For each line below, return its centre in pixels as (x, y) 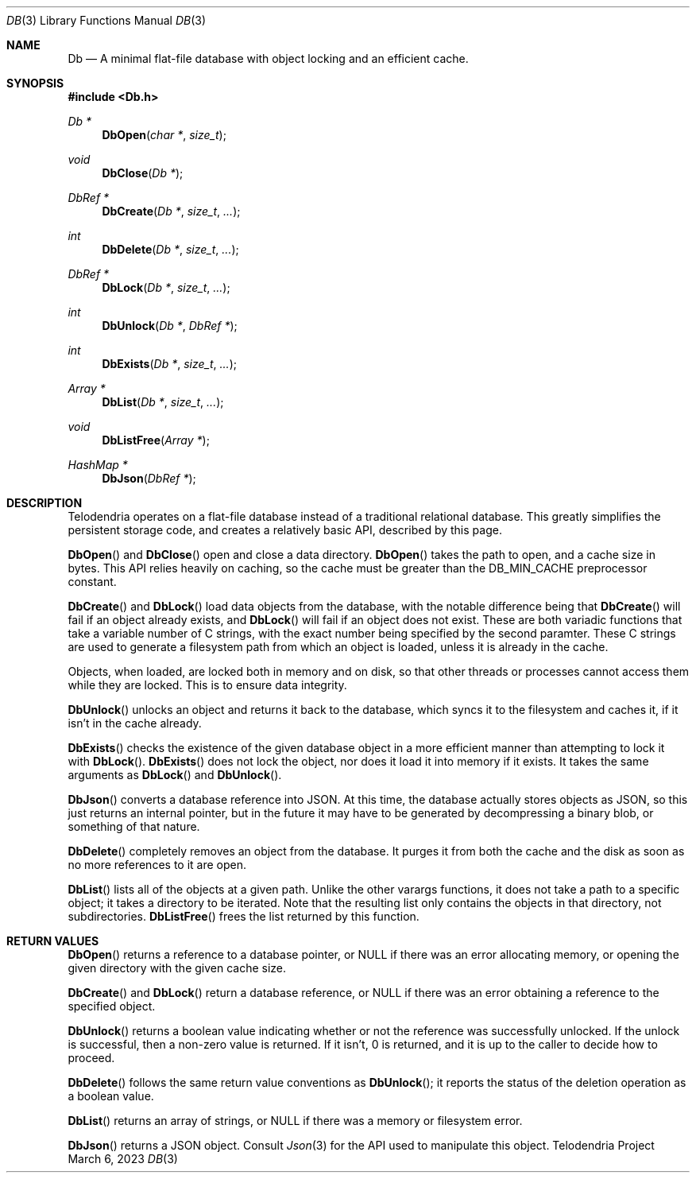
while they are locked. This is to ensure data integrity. (207, 685)
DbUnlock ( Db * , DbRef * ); (170, 326)
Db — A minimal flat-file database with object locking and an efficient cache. (268, 58)
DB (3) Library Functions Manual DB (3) (106, 20)
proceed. (91, 1058)
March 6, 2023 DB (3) (123, 1159)
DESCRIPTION (44, 503)
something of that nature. (134, 826)
